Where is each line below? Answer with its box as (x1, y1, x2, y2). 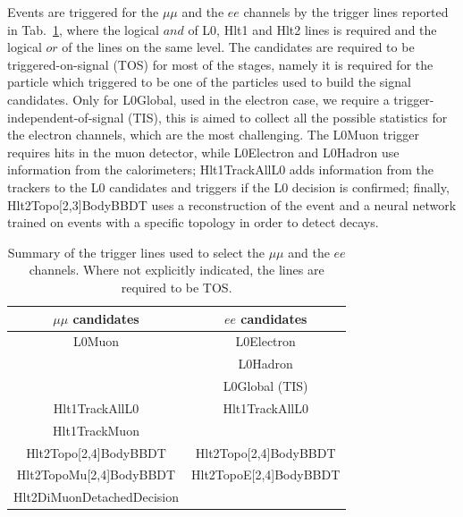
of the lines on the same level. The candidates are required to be (62, 38, 415, 56)
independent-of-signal (7, 107, 124, 126)
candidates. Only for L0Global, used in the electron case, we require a (7, 89, 390, 108)
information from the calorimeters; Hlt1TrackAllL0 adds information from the (7, 160, 434, 179)
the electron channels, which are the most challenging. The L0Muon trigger (7, 125, 419, 144)
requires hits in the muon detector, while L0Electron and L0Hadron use (7, 142, 400, 161)
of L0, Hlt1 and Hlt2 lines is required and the (188, 20, 437, 38)
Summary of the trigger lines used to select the (7, 242, 265, 261)
